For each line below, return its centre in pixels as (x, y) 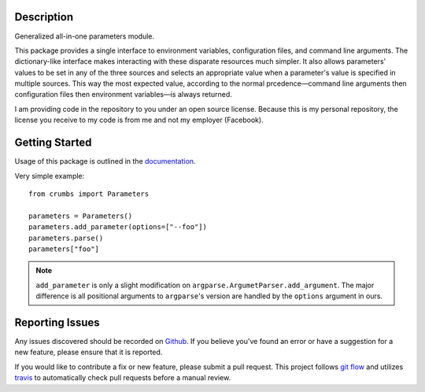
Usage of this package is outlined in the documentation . (105, 161)
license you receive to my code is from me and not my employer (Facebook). (139, 120)
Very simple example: (50, 176)
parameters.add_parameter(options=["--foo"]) (118, 227)
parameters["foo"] (64, 249)
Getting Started (53, 143)
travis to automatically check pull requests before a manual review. (123, 378)
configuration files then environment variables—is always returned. (123, 94)
